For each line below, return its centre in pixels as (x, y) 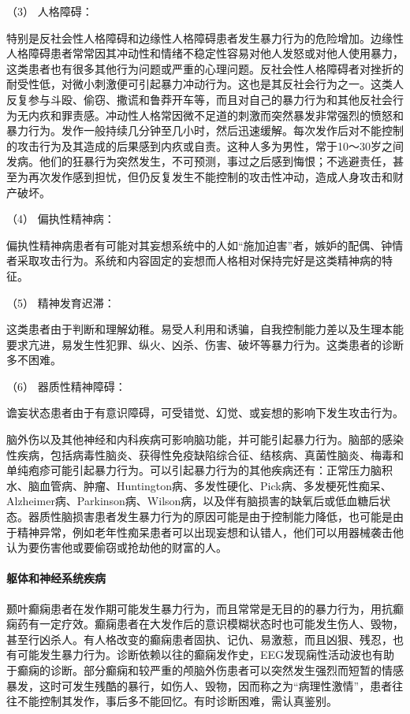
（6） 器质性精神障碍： (66, 386)
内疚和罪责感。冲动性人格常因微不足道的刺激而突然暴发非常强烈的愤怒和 (216, 115)
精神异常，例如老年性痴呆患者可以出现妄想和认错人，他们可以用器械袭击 (205, 532)
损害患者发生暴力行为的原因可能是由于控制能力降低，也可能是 (232, 517)
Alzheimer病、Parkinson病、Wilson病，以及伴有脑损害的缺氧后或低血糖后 (193, 501)
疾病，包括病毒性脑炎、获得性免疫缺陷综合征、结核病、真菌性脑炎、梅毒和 (210, 454)
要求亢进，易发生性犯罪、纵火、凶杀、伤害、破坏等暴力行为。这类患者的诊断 (205, 344)
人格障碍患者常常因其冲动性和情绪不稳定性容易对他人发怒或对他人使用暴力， (205, 53)
